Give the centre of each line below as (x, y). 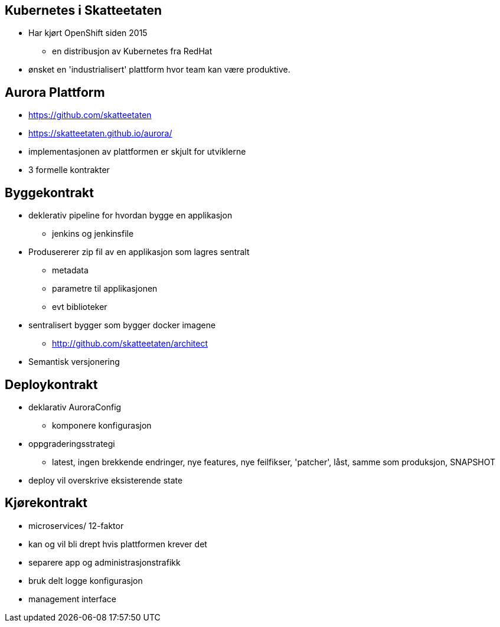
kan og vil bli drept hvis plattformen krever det (118, 544)
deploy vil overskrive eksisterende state (106, 480)
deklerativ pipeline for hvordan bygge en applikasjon (130, 215)
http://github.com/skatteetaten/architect (130, 344)
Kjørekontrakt (46, 503)
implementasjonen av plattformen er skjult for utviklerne (137, 152)
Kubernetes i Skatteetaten (84, 10)
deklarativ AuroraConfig (75, 407)
